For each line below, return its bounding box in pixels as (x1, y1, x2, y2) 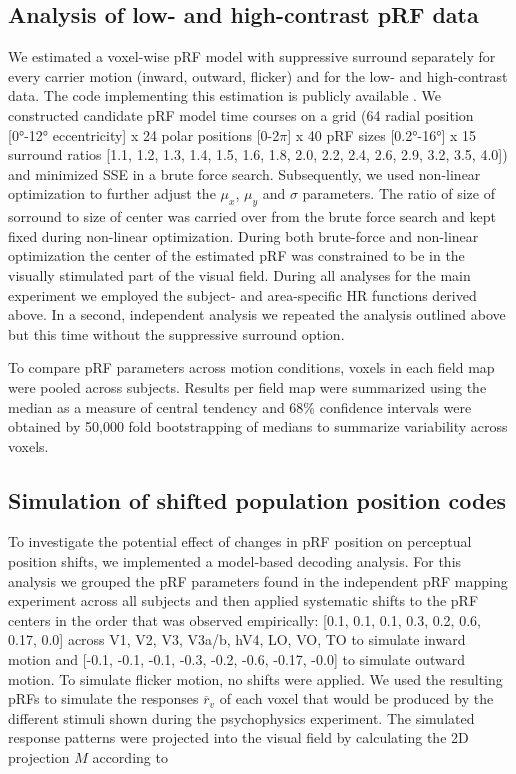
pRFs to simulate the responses (8, 688, 199, 709)
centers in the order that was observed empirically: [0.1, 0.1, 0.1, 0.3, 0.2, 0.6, (8, 609, 481, 630)
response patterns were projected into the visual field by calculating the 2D (8, 727, 469, 748)
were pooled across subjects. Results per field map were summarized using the (8, 376, 487, 397)
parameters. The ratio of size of (302, 183, 495, 204)
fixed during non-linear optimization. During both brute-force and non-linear (8, 225, 479, 246)
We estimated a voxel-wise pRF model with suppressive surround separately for (8, 46, 496, 67)
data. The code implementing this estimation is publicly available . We (8, 85, 442, 106)
